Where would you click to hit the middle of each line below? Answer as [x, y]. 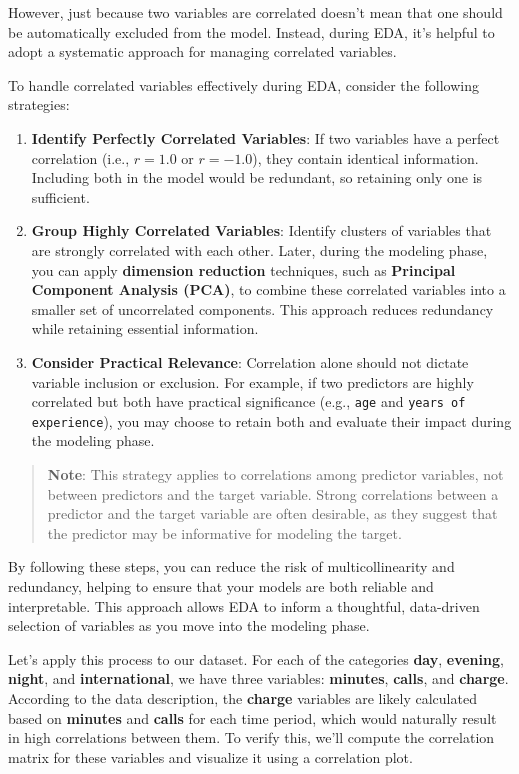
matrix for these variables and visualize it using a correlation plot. [210, 756]
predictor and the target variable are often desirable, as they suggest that [272, 513]
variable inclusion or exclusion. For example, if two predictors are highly [252, 381]
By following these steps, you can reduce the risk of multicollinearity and [231, 566]
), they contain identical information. [365, 157]
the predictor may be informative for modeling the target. [224, 532]
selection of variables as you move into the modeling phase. [189, 625]
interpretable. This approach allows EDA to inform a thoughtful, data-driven [244, 605]
